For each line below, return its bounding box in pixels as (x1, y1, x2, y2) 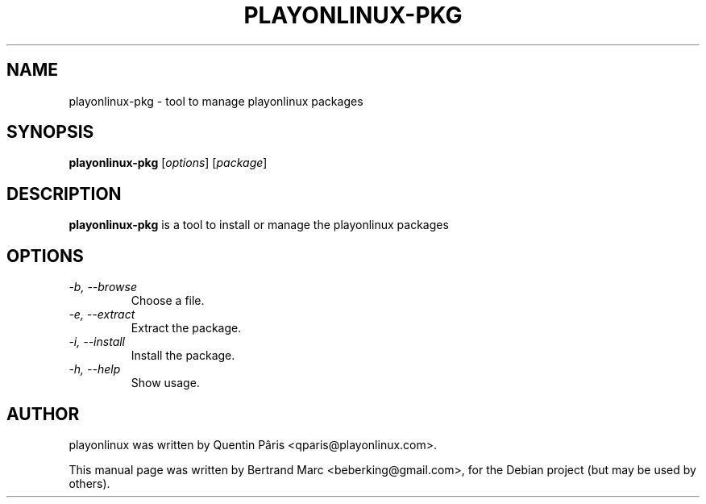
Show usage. (131, 376, 200, 390)
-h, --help (69, 362, 121, 377)
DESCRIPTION (6, 183, 122, 204)
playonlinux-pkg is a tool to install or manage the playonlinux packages (69, 218, 449, 232)
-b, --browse (69, 280, 137, 294)
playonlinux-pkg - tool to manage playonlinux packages (69, 94, 363, 108)
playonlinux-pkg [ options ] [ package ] (69, 156, 268, 170)
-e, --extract (69, 307, 135, 322)
